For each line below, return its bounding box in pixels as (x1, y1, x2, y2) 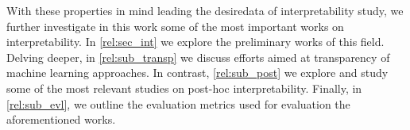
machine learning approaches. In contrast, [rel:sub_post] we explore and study (6, 64, 389, 81)
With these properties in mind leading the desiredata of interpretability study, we (6, 2, 404, 18)
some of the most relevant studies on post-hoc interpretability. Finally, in (6, 79, 362, 96)
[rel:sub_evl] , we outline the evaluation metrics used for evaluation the (6, 95, 350, 112)
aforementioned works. (6, 111, 116, 128)
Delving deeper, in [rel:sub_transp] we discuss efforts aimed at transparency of (6, 48, 390, 65)
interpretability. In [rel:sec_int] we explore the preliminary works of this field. (6, 33, 385, 50)
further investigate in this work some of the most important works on (6, 17, 344, 34)
